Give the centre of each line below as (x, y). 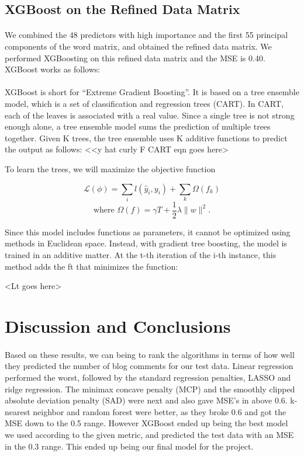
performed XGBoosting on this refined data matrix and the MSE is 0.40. (135, 58)
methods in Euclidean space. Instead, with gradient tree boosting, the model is (146, 243)
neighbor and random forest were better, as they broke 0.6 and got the (160, 411)
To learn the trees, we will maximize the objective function (110, 168)
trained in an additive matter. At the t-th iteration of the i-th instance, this (141, 255)
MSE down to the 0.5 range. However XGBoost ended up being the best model (146, 423)
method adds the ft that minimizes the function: (91, 266)
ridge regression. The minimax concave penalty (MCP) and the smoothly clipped (150, 389)
